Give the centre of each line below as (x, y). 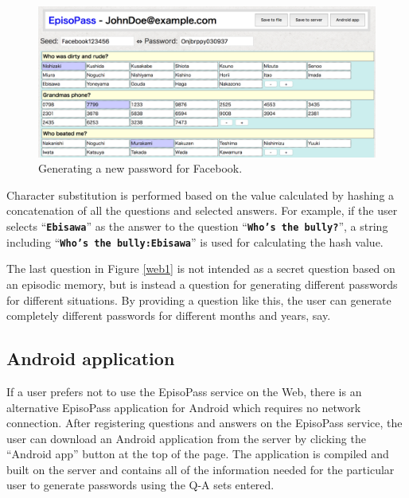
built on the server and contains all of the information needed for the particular (201, 469)
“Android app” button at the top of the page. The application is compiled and (198, 454)
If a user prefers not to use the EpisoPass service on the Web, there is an (184, 391)
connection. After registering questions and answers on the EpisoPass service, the (204, 423)
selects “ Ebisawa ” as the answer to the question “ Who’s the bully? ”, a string (197, 226)
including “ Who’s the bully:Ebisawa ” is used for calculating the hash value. (195, 241)
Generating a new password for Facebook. (140, 168)
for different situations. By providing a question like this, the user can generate (199, 300)
